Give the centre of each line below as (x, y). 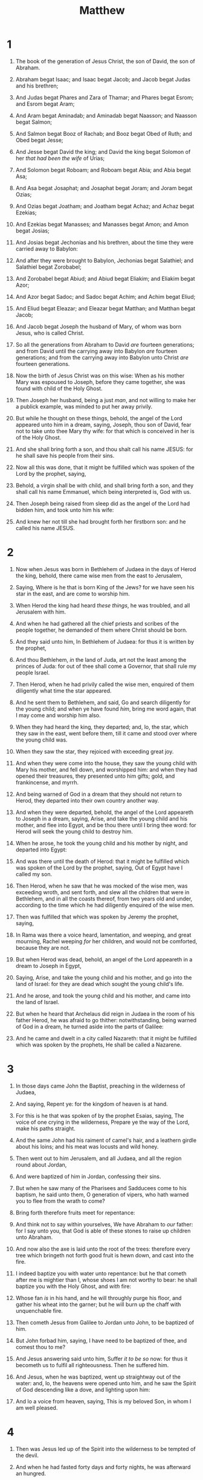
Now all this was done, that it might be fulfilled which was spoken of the (105, 467)
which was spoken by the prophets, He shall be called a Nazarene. (98, 1045)
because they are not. (43, 947)
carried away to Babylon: (47, 249)
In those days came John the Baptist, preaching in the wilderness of (100, 1086)
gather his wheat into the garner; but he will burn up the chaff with (98, 1304)
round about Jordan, (41, 1164)
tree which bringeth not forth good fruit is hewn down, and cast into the (105, 1255)
